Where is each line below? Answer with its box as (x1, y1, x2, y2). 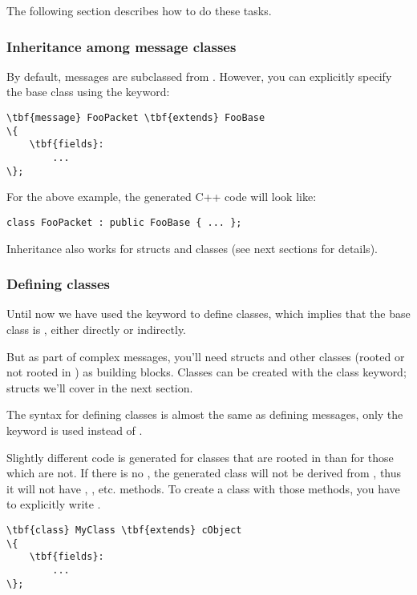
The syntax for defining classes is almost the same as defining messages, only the (6, 406, 403, 423)
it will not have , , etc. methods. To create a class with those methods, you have (6, 480, 400, 497)
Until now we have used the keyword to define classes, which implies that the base (6, 305, 411, 322)
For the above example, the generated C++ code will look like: (6, 188, 317, 205)
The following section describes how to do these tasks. (6, 2, 272, 18)
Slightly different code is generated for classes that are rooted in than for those (6, 448, 394, 465)
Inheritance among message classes (6, 36, 237, 56)
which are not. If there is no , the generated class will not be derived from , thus (6, 464, 402, 481)
